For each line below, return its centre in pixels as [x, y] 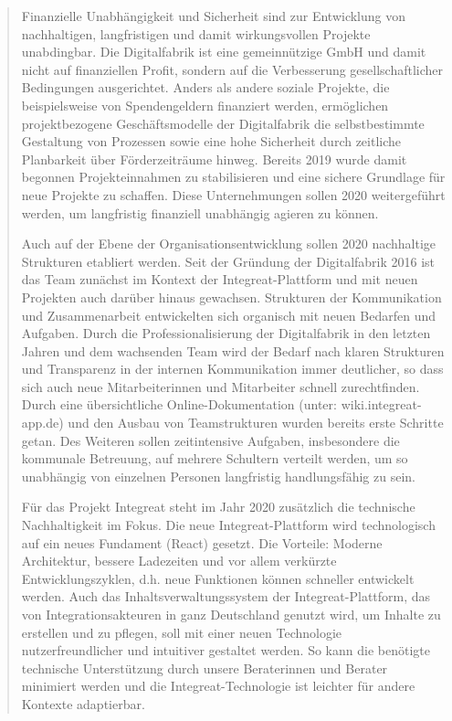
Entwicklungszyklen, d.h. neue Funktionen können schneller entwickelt [218, 578]
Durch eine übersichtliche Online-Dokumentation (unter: [179, 404]
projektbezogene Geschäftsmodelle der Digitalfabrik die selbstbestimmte [223, 123]
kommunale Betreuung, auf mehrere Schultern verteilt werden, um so [215, 458]
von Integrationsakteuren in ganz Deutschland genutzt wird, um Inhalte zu [231, 614]
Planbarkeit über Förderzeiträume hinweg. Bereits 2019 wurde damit [214, 159]
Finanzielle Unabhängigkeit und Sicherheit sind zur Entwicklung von [214, 16]
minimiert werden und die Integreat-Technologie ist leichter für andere [218, 686]
